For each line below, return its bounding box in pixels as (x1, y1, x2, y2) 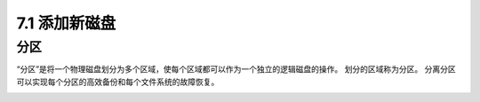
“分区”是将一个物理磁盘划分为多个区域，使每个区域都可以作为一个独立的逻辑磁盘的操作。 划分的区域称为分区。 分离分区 (16, 64, 457, 75)
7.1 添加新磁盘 (16, 13, 116, 33)
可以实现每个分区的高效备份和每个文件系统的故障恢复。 (16, 76, 220, 87)
